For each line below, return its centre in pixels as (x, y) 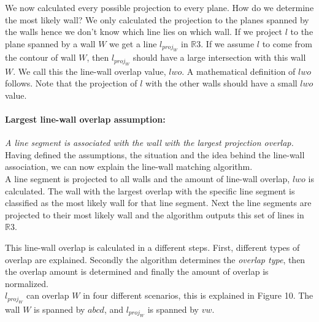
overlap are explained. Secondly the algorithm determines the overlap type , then (155, 259)
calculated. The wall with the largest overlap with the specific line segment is (150, 190)
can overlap (48, 295)
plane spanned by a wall (50, 43)
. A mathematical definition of (239, 71)
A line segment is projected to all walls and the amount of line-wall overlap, (148, 178)
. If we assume (228, 43)
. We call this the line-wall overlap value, (90, 71)
